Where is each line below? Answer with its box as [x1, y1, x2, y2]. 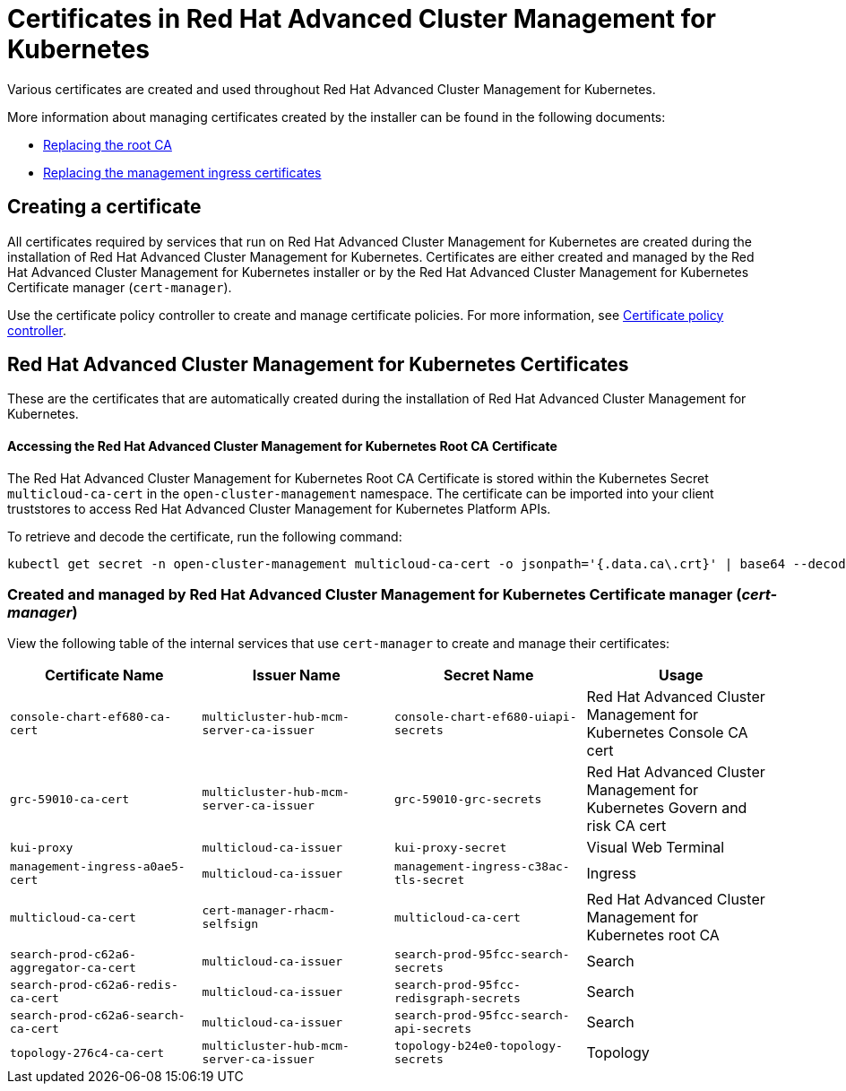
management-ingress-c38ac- [394, 860, 570, 874]
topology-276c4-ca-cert [10, 1045, 165, 1060]
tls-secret [394, 873, 465, 888]
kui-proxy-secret [394, 840, 507, 854]
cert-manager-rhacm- [202, 904, 336, 918]
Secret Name [444, 666, 534, 685]
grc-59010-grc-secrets [394, 792, 542, 806]
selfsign [202, 917, 259, 931]
